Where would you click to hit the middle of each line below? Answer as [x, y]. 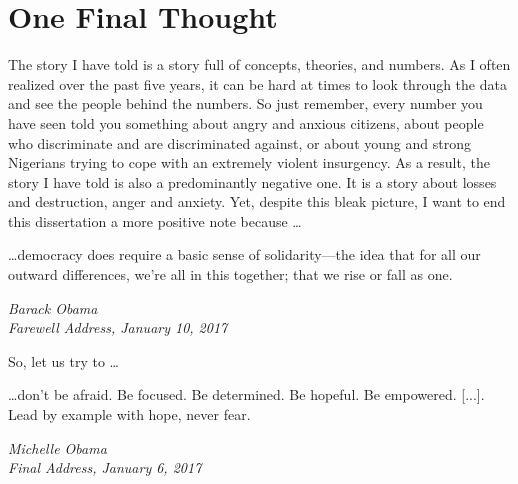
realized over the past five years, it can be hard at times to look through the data [257, 83]
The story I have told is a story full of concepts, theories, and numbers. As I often [259, 64]
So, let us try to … [63, 360]
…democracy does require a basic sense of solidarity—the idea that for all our [244, 254]
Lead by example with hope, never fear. [129, 414]
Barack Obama [53, 307]
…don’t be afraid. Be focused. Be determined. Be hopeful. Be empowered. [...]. [246, 394]
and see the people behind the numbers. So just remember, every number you [245, 103]
